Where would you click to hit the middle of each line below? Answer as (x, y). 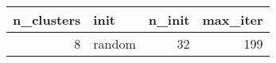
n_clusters (47, 20)
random (115, 43)
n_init (169, 20)
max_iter (233, 20)
